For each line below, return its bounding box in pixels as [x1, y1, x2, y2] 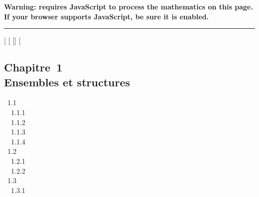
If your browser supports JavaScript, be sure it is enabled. [4, 11, 209, 21]
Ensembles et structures [4, 74, 130, 89]
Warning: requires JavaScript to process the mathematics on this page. [4, 1, 253, 11]
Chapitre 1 [4, 60, 63, 75]
